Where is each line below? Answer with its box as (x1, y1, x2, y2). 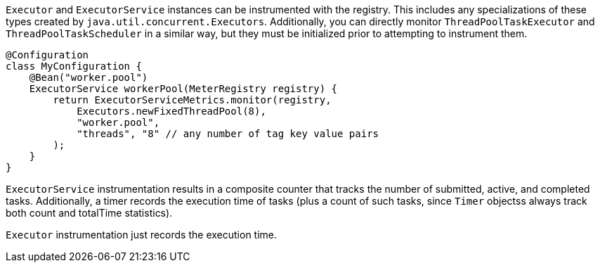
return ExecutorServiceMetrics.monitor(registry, (53, 94, 332, 106)
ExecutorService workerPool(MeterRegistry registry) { (29, 83, 338, 94)
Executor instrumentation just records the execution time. (6, 229, 278, 241)
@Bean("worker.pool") (29, 72, 148, 83)
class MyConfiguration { (6, 60, 142, 72)
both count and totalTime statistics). (6, 207, 173, 219)
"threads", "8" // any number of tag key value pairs (77, 128, 379, 139)
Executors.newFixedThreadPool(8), (77, 106, 266, 117)
